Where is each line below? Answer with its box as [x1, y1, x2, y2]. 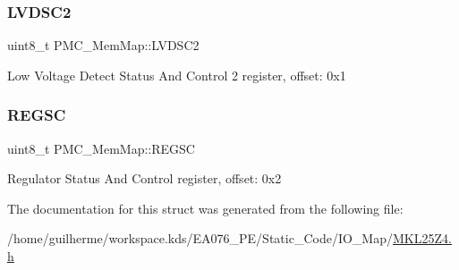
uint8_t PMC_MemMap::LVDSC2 [7, 36, 200, 55]
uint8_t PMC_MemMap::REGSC [7, 139, 195, 157]
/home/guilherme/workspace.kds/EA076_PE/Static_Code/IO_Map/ [7, 229, 393, 248]
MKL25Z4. [392, 229, 452, 248]
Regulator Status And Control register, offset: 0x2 [7, 169, 282, 188]
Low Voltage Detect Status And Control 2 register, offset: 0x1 [7, 65, 346, 84]
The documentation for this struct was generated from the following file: [7, 198, 404, 217]
